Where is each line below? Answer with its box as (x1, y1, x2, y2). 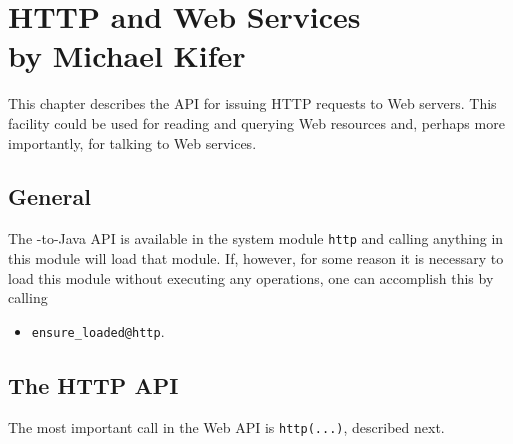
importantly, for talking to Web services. (8, 132, 257, 153)
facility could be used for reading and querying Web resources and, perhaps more (8, 112, 505, 133)
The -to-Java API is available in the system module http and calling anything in (8, 228, 504, 249)
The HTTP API (8, 369, 179, 400)
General (8, 181, 91, 212)
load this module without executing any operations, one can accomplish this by (8, 267, 494, 288)
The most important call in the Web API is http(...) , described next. (8, 416, 445, 437)
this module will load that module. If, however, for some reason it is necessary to (8, 247, 504, 268)
